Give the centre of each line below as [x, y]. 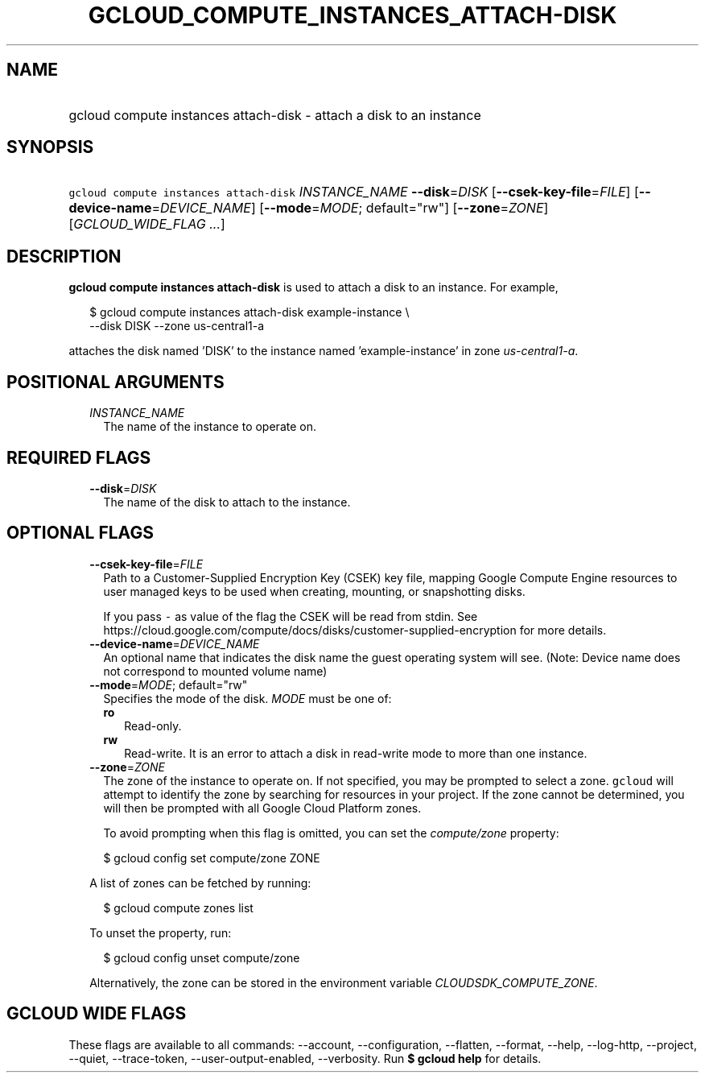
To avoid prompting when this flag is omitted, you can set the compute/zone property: [331, 833]
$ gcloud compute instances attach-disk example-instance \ [249, 312]
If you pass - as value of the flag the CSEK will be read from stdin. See [291, 616]
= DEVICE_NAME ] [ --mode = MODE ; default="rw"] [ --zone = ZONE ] [350, 208]
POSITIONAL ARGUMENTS [115, 382]
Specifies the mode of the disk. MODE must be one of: [247, 698]
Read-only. [153, 726]
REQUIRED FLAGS [79, 457]
